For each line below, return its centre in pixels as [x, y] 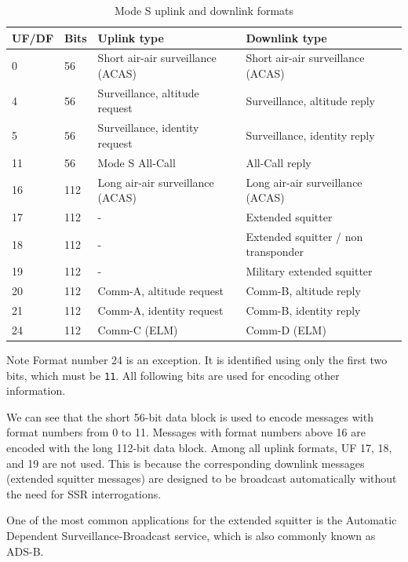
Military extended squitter [309, 271]
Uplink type [131, 37]
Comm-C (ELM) [138, 329]
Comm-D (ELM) [286, 329]
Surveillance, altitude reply [311, 100]
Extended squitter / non [304, 236]
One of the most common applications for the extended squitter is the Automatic [202, 520]
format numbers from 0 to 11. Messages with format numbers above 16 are [186, 432]
